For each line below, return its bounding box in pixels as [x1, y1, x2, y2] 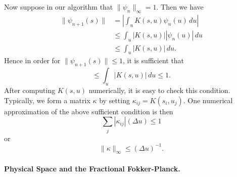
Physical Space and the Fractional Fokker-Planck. [4, 163, 180, 174]
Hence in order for [4, 55, 61, 66]
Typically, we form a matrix [4, 95, 90, 105]
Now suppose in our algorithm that [4, 2, 113, 12]
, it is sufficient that [122, 55, 184, 66]
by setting [99, 95, 130, 105]
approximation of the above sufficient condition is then [4, 106, 173, 116]
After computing [4, 85, 56, 96]
